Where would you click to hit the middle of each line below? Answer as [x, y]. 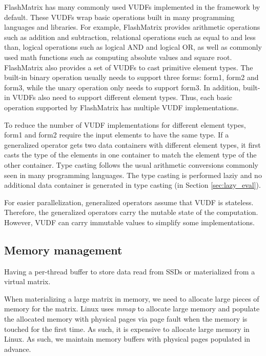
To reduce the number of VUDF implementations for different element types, [125, 124]
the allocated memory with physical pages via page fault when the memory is [126, 319]
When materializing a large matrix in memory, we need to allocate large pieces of [132, 298]
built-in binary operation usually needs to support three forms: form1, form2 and [131, 77]
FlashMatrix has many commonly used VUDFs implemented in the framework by [132, 7]
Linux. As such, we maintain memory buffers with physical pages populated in [127, 339]
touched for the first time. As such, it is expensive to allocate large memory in [127, 329]
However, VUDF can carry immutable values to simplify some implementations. [129, 222]
